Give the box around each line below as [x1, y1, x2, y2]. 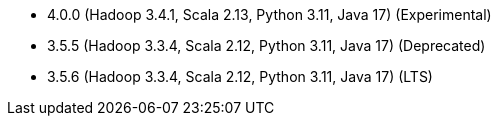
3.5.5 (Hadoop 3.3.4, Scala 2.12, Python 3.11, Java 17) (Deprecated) [47, 37, 486, 54]
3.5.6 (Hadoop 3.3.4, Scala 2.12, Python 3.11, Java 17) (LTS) [47, 68, 433, 85]
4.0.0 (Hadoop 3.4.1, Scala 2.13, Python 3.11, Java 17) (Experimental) [47, 6, 492, 23]
